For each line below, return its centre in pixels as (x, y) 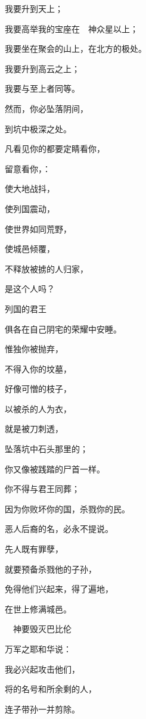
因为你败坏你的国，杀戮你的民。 (67, 508)
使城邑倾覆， (30, 249)
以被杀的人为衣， (38, 408)
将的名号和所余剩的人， (51, 689)
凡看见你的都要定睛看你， (55, 149)
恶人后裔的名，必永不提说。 (59, 529)
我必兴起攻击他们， (42, 669)
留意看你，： (28, 168)
